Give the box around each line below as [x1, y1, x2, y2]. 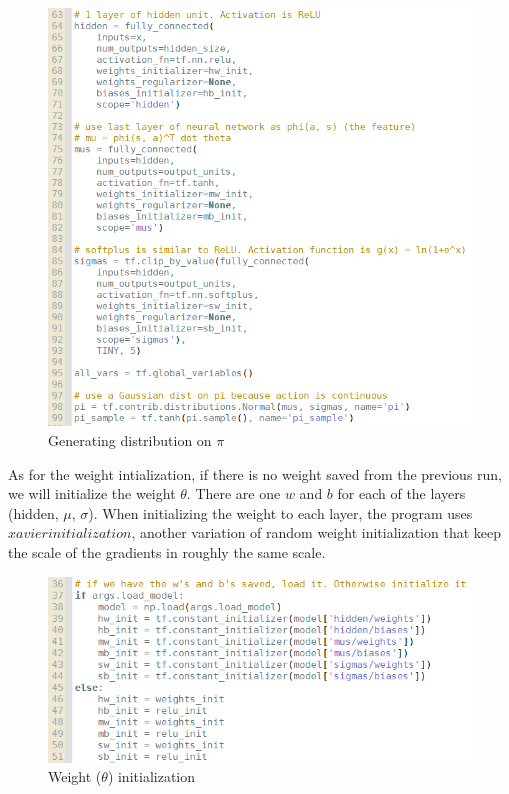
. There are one [186, 483, 281, 504]
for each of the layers [337, 483, 466, 504]
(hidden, [8, 502, 59, 523]
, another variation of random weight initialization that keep [131, 522, 501, 543]
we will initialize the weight [8, 483, 176, 504]
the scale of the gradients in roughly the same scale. [8, 541, 326, 562]
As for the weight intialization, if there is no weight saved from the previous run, [8, 463, 503, 484]
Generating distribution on [48, 429, 212, 450]
